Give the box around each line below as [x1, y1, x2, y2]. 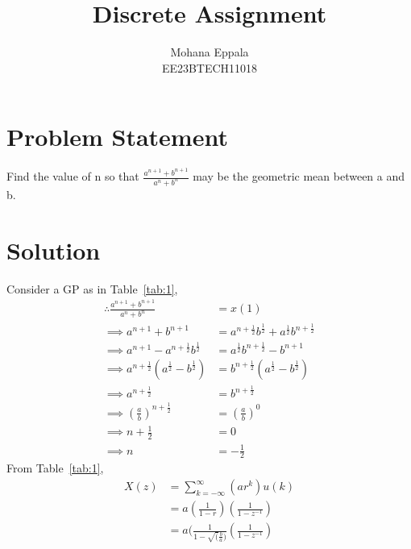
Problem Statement [6, 120, 228, 153]
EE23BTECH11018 [161, 59, 258, 76]
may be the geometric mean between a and [193, 168, 405, 185]
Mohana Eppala [170, 44, 249, 60]
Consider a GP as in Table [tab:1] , [6, 280, 178, 297]
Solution [6, 233, 101, 266]
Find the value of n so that [6, 168, 139, 185]
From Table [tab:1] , [6, 460, 104, 476]
